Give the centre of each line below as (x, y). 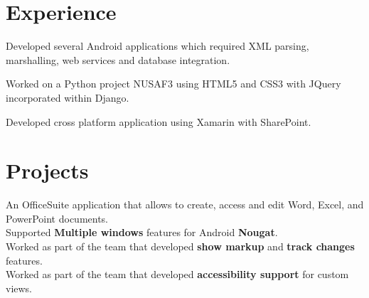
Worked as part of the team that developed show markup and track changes (180, 246)
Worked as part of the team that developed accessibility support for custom (177, 274)
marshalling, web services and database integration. (118, 59)
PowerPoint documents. (57, 218)
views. (19, 288)
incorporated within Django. (68, 97)
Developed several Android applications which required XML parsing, (157, 46)
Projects (47, 170)
